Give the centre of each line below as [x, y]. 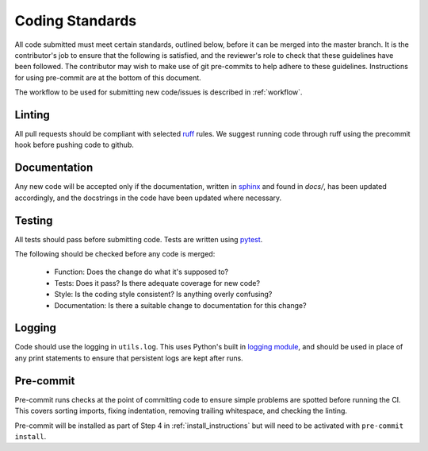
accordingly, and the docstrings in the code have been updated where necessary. [148, 198]
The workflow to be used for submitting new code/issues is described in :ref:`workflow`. [159, 92]
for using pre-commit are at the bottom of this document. [108, 77]
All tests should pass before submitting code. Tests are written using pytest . [139, 239]
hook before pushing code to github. [74, 145]
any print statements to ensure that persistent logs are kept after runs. [129, 358]
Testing [34, 220]
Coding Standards [76, 21]
